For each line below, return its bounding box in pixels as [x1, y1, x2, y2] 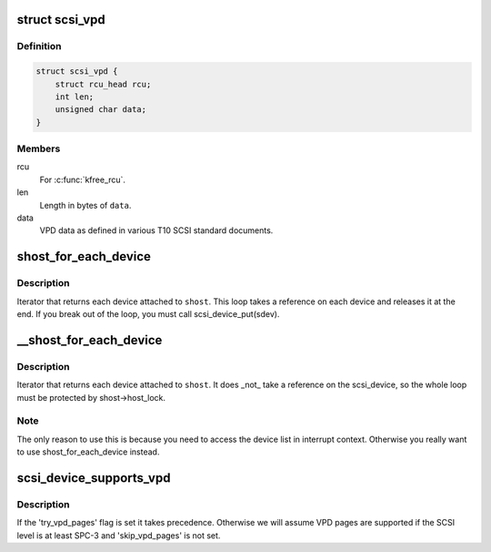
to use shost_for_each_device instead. [16, 446, 160, 457]
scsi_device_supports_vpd [16, 470, 171, 486]
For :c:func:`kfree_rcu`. [39, 174, 126, 185]
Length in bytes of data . [39, 199, 132, 210]
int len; [55, 91, 95, 102]
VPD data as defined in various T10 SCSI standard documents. [39, 225, 274, 236]
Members [16, 142, 61, 155]
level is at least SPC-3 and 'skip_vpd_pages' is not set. [16, 529, 221, 541]
